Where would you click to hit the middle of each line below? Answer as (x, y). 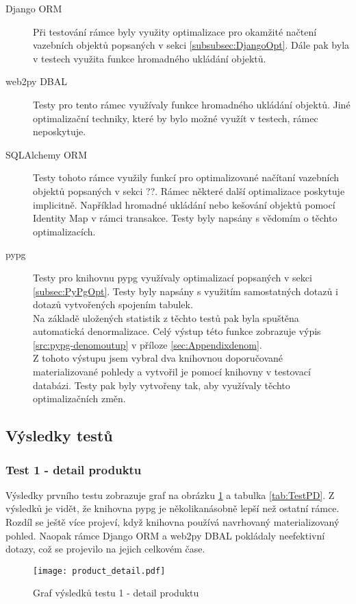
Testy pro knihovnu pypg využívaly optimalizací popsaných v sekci (173, 277)
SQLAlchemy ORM (46, 154)
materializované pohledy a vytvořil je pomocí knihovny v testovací (172, 372)
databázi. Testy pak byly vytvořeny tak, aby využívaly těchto (162, 385)
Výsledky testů (59, 435)
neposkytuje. (60, 131)
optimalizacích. (64, 231)
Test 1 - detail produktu (74, 469)
